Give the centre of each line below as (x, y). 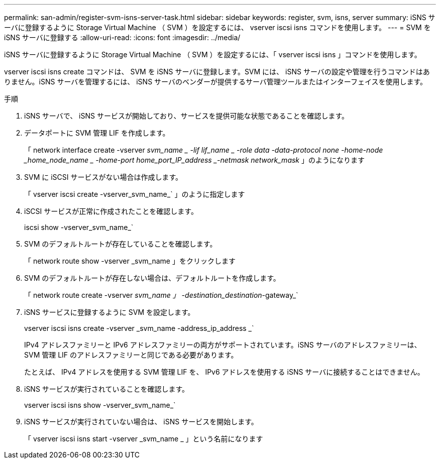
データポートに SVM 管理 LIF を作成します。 (97, 133)
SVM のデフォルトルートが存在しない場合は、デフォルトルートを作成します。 (152, 278)
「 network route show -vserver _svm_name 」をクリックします (130, 261)
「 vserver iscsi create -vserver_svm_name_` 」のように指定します (135, 194)
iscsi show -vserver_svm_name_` (79, 227)
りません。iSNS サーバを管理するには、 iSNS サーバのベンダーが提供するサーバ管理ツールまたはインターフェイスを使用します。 (216, 82)
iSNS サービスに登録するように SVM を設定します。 (109, 312)
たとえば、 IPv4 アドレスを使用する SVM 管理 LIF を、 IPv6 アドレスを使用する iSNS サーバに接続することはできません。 (224, 372)
